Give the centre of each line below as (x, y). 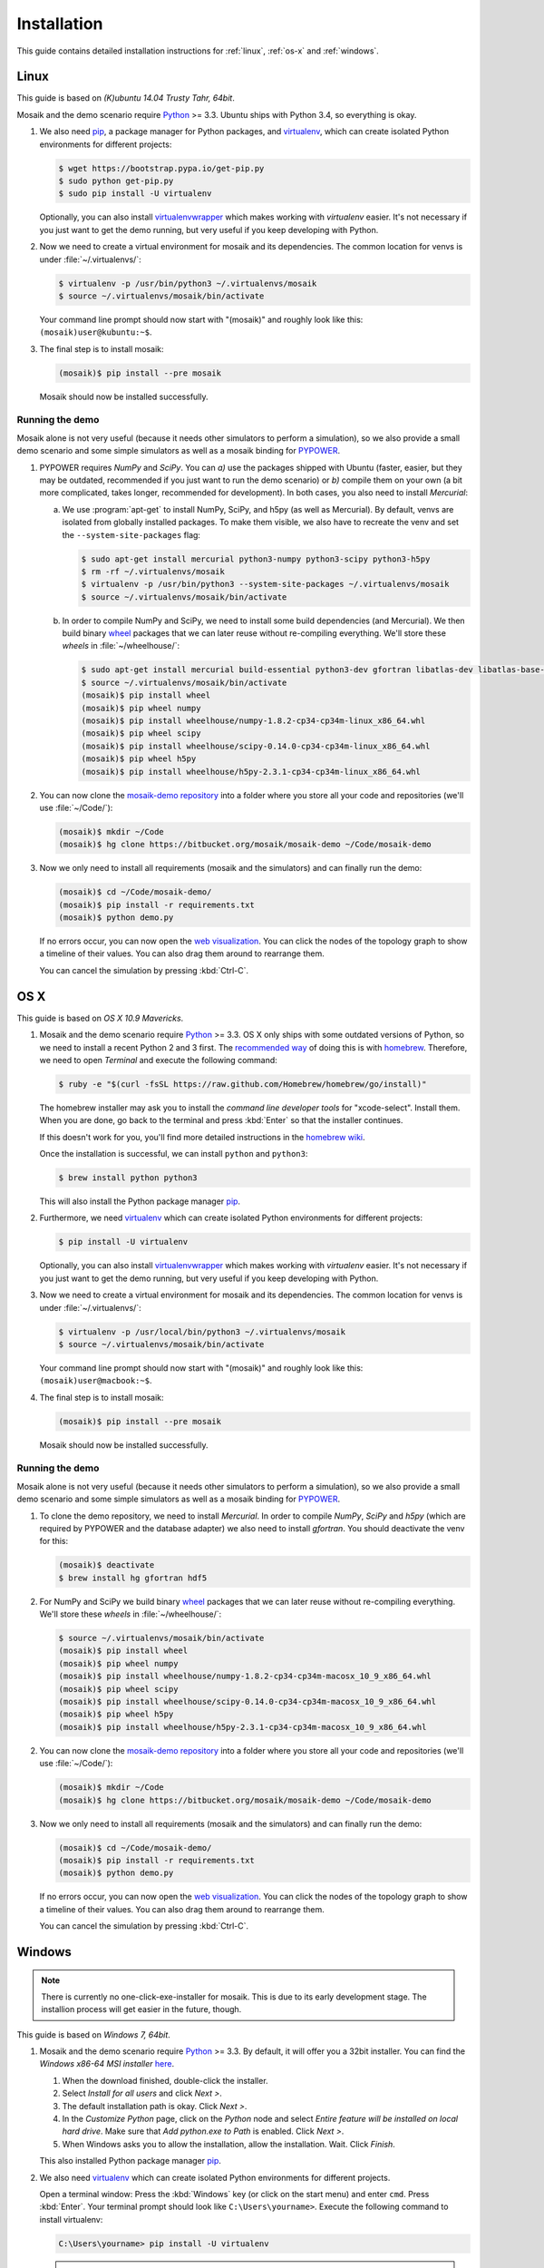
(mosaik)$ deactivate (107, 1565)
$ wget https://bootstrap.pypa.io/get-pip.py (161, 168)
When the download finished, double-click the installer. (165, 2080)
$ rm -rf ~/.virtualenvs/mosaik (153, 571)
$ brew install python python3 (128, 1178)
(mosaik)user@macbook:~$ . (96, 1381)
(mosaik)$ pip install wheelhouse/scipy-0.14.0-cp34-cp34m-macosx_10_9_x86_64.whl (248, 1702)
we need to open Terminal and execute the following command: (159, 1060)
